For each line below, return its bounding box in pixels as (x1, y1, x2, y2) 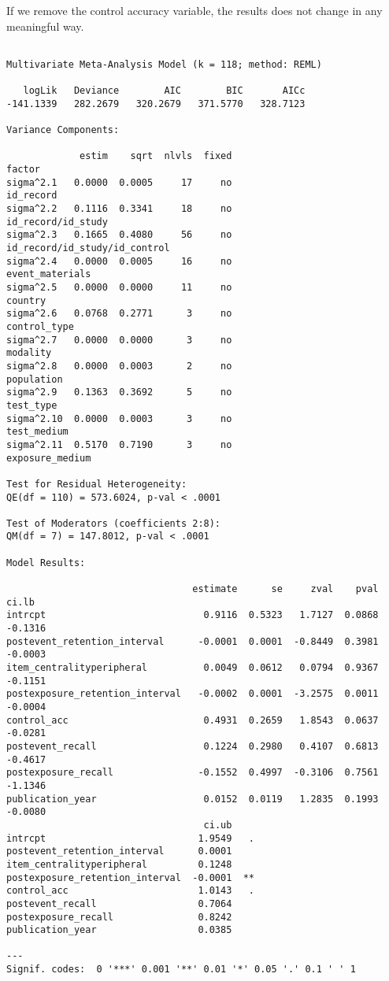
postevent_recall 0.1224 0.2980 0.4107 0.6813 (6, 740, 379, 752)
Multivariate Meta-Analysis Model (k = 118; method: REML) (6, 58, 322, 70)
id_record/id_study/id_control (6, 242, 170, 254)
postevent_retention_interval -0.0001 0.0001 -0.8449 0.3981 (6, 635, 379, 647)
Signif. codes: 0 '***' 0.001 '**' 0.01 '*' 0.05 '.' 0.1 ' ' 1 (6, 964, 356, 975)
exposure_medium (6, 452, 91, 464)
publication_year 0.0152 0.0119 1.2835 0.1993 (6, 793, 379, 805)
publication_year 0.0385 (6, 924, 232, 936)
